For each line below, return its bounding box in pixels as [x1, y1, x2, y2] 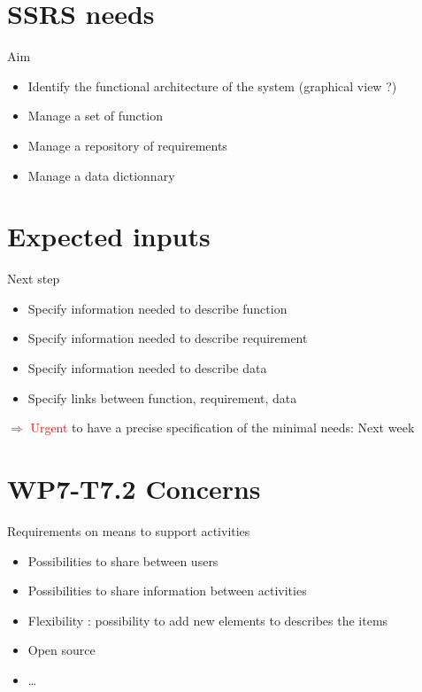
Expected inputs [7, 218, 211, 254]
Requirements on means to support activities [7, 521, 250, 540]
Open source [27, 641, 96, 659]
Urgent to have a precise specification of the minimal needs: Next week [30, 418, 415, 437]
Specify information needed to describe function [27, 299, 288, 317]
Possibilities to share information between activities [27, 581, 307, 600]
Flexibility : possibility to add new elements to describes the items [27, 610, 388, 629]
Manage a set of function [27, 106, 163, 125]
